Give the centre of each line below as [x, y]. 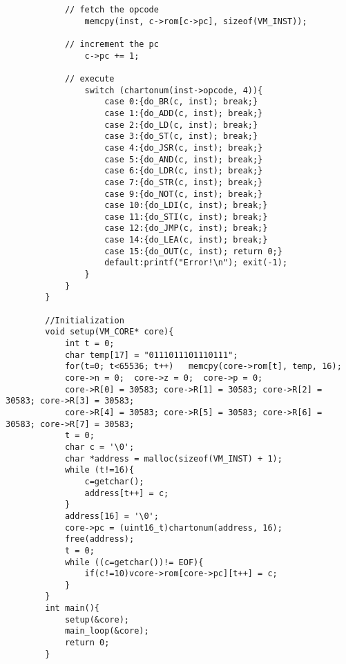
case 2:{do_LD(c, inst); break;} [181, 125]
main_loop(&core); [107, 631]
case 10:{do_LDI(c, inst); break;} [186, 206]
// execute [89, 78]
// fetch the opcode [112, 10]
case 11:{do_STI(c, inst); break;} [186, 217]
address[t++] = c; [127, 493]
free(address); [99, 539]
